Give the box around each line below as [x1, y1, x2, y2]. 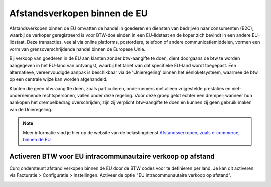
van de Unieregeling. [9, 106, 53, 112]
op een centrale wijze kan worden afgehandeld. [9, 76, 108, 82]
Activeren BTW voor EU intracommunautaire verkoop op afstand [9, 152, 215, 160]
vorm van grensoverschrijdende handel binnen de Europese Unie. [9, 46, 146, 52]
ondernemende [9, 93, 41, 99]
